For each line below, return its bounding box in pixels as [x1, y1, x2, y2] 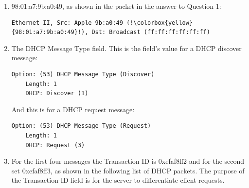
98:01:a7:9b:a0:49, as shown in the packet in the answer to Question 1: [11, 1, 221, 11]
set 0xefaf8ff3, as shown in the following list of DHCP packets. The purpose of [11, 165, 245, 175]
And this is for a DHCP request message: [11, 104, 135, 114]
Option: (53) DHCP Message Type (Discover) [11, 70, 155, 78]
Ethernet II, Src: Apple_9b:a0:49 [11, 19, 123, 26]
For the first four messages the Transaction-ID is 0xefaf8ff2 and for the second [11, 156, 245, 166]
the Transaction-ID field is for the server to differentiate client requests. [11, 175, 225, 185]
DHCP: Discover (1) [25, 90, 89, 97]
